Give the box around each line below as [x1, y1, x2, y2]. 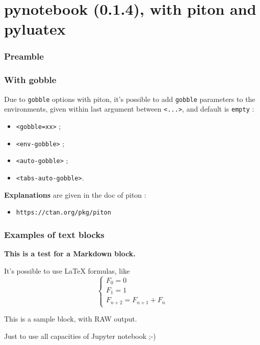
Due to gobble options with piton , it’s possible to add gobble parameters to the [4, 93, 255, 104]
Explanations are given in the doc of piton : [4, 189, 146, 200]
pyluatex [4, 18, 66, 39]
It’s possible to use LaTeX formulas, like [4, 265, 130, 276]
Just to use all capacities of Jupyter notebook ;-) [4, 330, 156, 341]
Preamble [4, 50, 44, 63]
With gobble [4, 73, 57, 86]
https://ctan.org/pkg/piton [16, 209, 111, 217]
